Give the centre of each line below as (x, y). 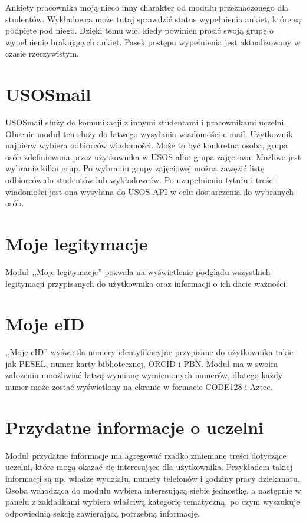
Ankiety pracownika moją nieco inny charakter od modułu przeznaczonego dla (147, 7)
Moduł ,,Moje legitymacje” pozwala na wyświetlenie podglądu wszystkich (138, 271)
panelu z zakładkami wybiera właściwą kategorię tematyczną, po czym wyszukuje (153, 502)
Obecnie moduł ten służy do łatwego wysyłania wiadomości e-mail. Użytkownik (149, 133)
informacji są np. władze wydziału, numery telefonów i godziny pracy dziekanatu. (153, 478)
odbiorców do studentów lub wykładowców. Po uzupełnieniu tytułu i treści (140, 180)
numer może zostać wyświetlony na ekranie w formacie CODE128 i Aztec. (139, 387)
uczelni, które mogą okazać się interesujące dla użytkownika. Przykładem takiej (149, 467)
